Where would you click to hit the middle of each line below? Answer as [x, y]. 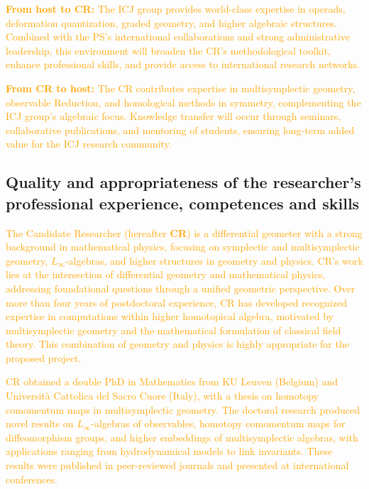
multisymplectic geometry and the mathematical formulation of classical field [174, 330]
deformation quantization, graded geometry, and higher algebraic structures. [171, 22]
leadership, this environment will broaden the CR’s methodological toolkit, [168, 50]
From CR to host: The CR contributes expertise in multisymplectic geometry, [181, 88]
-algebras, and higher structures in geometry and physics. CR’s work [214, 260]
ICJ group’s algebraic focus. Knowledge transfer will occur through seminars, [174, 116]
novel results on [40, 423]
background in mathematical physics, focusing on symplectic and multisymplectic [183, 247]
